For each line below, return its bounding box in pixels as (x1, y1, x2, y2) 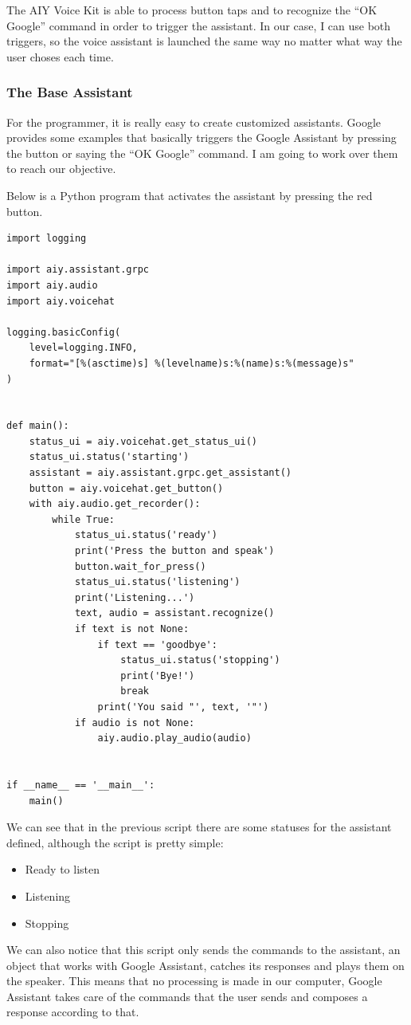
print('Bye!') (120, 670, 195, 681)
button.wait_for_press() (74, 560, 206, 572)
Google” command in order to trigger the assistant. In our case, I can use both (6, 17, 391, 33)
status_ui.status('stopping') (120, 654, 280, 666)
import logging (6, 233, 87, 245)
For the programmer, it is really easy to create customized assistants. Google (6, 113, 382, 130)
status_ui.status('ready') (74, 529, 217, 541)
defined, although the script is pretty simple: (6, 834, 224, 850)
